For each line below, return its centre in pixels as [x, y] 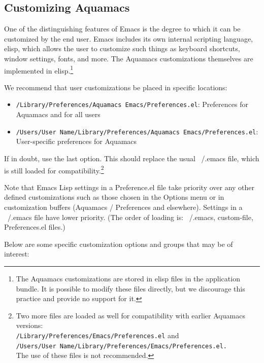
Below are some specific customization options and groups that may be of [119, 244]
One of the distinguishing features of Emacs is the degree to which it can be [122, 29]
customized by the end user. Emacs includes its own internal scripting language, [128, 38]
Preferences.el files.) [35, 227]
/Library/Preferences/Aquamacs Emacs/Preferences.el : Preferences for [132, 104]
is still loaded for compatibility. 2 [54, 169]
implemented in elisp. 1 [39, 69]
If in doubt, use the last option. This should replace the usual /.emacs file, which [132, 158]
